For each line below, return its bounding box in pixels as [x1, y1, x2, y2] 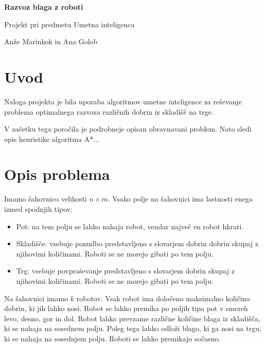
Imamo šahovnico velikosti [4, 193, 87, 204]
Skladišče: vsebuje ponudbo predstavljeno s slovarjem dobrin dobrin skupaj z [16, 238, 258, 249]
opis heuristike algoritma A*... [4, 133, 99, 144]
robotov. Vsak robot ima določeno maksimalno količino [76, 293, 250, 303]
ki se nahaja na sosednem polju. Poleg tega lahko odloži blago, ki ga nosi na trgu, [4, 323, 261, 334]
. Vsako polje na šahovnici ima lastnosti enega [108, 193, 253, 204]
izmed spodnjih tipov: [4, 204, 73, 214]
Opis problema [4, 163, 110, 185]
